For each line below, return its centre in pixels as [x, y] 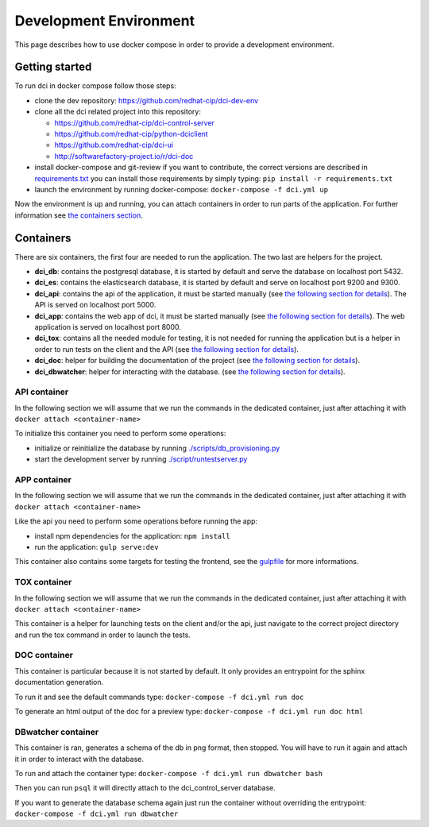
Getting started [53, 67]
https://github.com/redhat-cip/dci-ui [114, 145]
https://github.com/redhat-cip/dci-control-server [134, 122]
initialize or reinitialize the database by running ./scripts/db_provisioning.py [157, 448]
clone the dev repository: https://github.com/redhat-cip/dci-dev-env [146, 100]
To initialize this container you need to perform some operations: [120, 434]
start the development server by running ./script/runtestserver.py [141, 459]
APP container [43, 480]
